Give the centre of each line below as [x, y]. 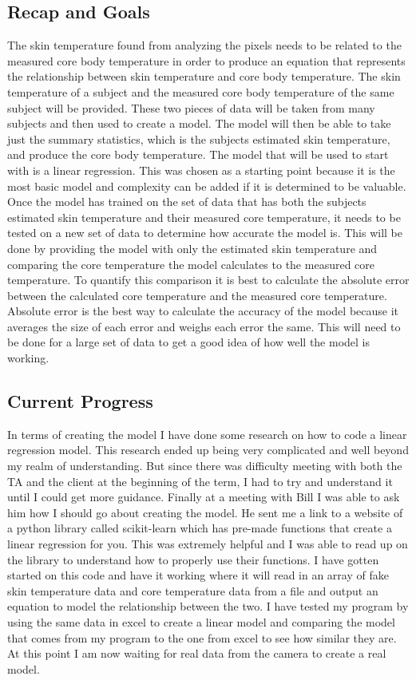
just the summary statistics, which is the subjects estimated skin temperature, [199, 138]
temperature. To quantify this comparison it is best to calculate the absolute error [208, 280]
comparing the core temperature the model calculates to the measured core [191, 264]
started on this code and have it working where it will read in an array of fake [198, 575]
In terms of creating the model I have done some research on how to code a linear [207, 434]
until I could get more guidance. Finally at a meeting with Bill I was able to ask [204, 497]
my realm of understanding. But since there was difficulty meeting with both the [205, 466]
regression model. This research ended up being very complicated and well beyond [208, 450]
